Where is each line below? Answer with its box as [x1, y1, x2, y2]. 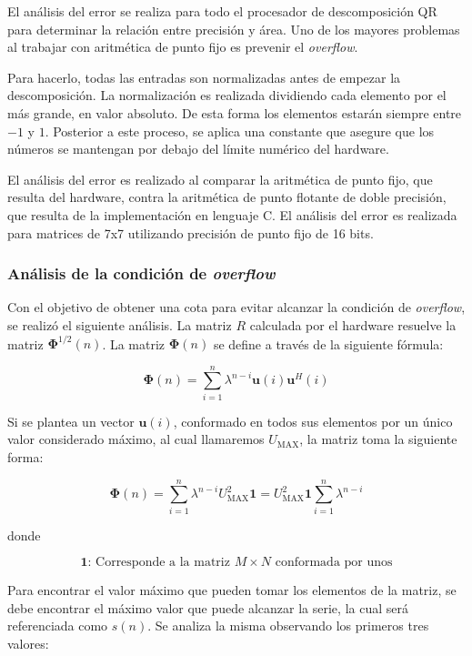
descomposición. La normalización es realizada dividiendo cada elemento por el [7, 86, 447, 105]
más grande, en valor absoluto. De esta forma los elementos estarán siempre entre [7, 103, 462, 122]
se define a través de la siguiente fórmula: [213, 334, 444, 353]
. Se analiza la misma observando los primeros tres [147, 616, 429, 635]
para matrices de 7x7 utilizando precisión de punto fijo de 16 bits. [7, 223, 374, 242]
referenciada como [7, 616, 108, 635]
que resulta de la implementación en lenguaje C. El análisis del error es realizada [7, 205, 457, 224]
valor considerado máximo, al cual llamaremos [7, 429, 265, 449]
